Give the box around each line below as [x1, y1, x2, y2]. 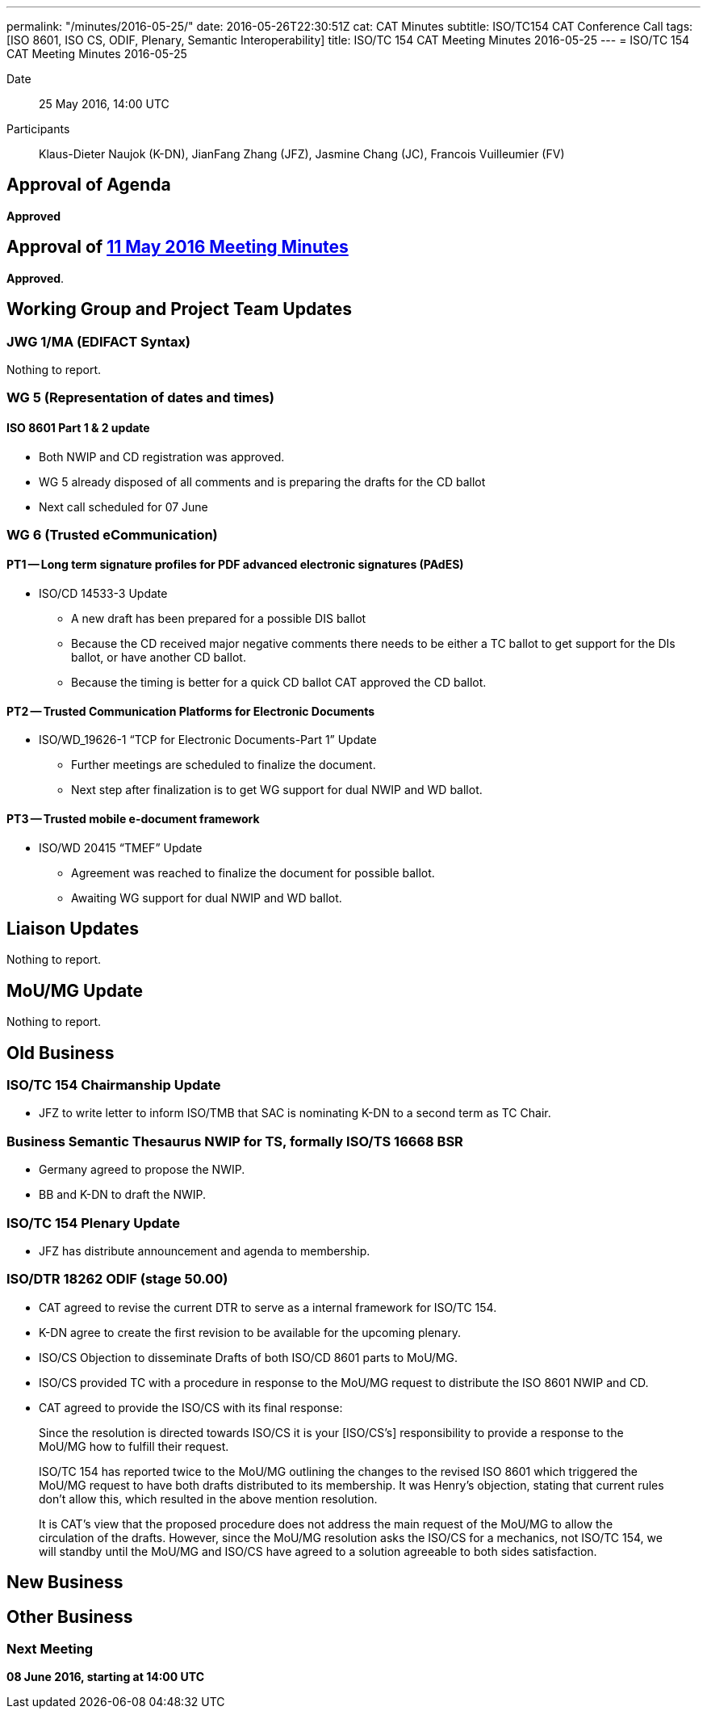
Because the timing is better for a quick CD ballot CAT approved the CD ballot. [71, 675, 487, 690]
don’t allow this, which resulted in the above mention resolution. [39, 1491, 378, 1506]
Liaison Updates [6, 918, 139, 939]
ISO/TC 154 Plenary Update [6, 1214, 180, 1231]
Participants [6, 122, 70, 136]
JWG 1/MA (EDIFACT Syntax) [6, 333, 191, 350]
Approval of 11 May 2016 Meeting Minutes [6, 237, 349, 258]
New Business [6, 1572, 123, 1593]
